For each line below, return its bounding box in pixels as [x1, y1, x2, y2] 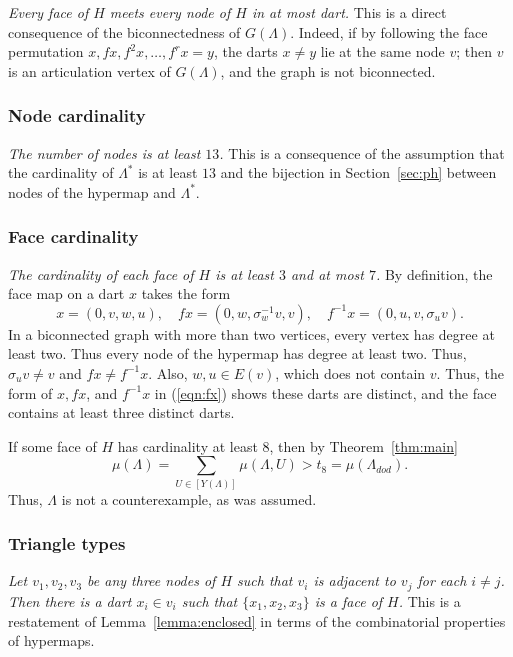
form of [8, 382, 53, 403]
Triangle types [8, 531, 126, 556]
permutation [8, 41, 84, 62]
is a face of [314, 590, 383, 611]
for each [417, 570, 467, 591]
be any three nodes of [87, 570, 216, 591]
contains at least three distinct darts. [8, 402, 235, 423]
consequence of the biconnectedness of [8, 21, 241, 42]
